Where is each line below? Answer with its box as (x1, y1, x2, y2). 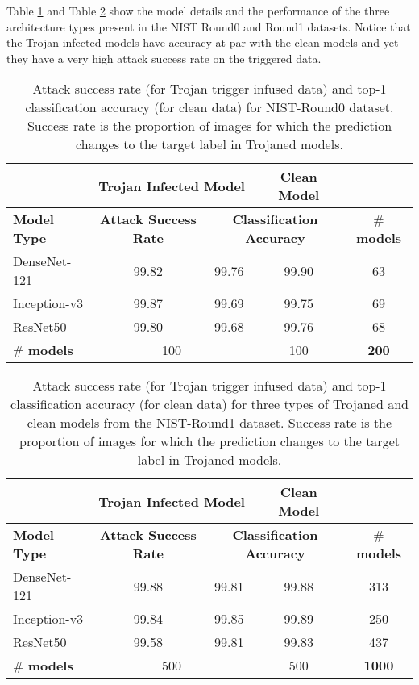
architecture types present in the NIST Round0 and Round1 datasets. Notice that (6, 18, 411, 35)
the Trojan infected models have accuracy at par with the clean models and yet (6, 34, 399, 51)
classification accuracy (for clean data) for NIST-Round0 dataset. (25, 98, 394, 117)
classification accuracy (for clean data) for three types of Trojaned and (10, 395, 409, 414)
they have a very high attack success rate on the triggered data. (6, 49, 322, 66)
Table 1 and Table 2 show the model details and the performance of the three (6, 2, 390, 19)
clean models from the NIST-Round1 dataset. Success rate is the (27, 413, 392, 432)
